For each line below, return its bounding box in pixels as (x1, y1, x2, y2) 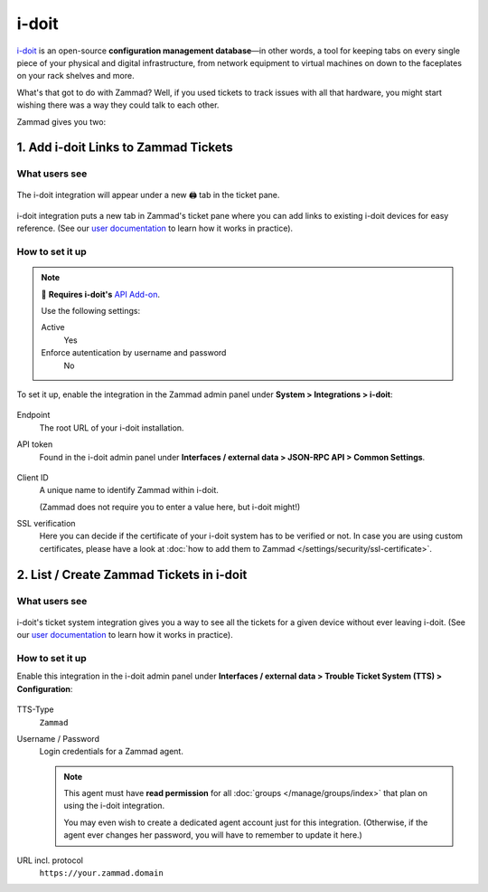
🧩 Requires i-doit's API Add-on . (41, 289, 161, 299)
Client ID (16, 471, 49, 483)
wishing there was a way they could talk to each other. (16, 100, 220, 110)
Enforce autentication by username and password (41, 347, 227, 358)
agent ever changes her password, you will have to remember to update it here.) (63, 830, 363, 840)
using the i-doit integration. (63, 801, 165, 811)
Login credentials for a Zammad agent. (39, 746, 184, 757)
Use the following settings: (41, 305, 140, 316)
